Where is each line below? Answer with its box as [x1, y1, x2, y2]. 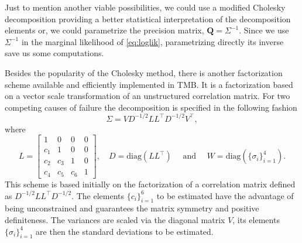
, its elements [232, 213, 280, 225]
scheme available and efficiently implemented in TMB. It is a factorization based [5, 78, 293, 90]
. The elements [71, 189, 125, 201]
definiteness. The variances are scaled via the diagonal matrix [5, 213, 225, 225]
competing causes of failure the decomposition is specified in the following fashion [5, 101, 297, 113]
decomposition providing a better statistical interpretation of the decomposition [5, 12, 291, 25]
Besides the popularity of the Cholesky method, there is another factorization [5, 66, 283, 78]
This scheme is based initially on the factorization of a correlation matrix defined [5, 177, 296, 190]
